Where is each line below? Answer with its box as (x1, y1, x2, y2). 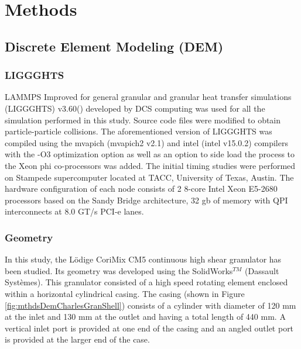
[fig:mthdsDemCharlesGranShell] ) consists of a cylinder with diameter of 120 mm (5, 299, 296, 311)
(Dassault (245, 264, 279, 277)
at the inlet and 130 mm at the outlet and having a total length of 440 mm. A (5, 310, 286, 323)
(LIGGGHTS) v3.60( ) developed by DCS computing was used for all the (5, 102, 265, 114)
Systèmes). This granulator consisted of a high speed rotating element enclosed (5, 276, 288, 288)
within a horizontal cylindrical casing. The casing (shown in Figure (5, 287, 245, 299)
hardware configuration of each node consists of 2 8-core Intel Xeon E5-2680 (5, 182, 278, 195)
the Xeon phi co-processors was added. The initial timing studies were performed (5, 159, 296, 171)
